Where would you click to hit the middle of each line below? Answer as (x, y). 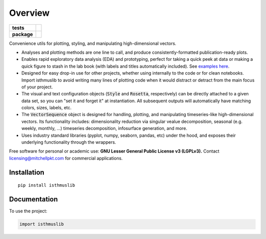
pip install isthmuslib (47, 185)
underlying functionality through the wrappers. (69, 142)
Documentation (33, 199)
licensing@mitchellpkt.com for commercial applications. (66, 158)
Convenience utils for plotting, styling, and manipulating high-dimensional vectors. (93, 43)
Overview (29, 13)
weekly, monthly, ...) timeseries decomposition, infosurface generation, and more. (104, 128)
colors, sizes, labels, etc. (47, 108)
